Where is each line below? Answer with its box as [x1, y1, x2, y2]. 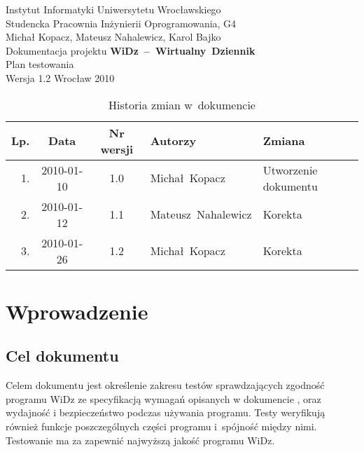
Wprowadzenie [6, 296, 148, 325]
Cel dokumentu [6, 345, 119, 367]
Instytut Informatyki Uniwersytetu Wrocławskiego [6, 2, 221, 16]
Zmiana [262, 132, 305, 149]
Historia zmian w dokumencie [108, 96, 255, 113]
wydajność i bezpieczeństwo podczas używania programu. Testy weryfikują [6, 405, 325, 420]
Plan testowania [6, 57, 74, 71]
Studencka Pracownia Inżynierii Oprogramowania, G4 [6, 15, 237, 30]
